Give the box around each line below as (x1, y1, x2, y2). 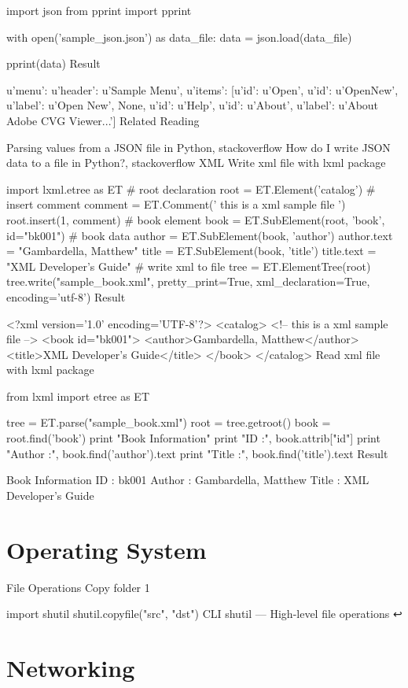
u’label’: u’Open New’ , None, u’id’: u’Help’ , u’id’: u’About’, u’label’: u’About (6, 97, 379, 113)
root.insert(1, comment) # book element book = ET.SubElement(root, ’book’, (6, 211, 385, 227)
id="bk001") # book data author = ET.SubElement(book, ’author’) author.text (6, 227, 393, 243)
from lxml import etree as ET (6, 387, 149, 404)
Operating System (6, 533, 207, 565)
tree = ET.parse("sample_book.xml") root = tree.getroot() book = (6, 414, 331, 431)
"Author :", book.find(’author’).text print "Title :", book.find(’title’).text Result (6, 445, 388, 461)
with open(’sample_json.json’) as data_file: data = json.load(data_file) (6, 28, 352, 45)
